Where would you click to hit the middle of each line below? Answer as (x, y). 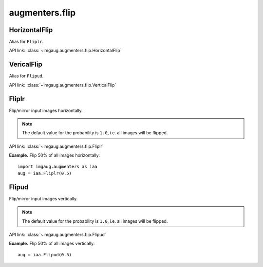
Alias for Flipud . (26, 76)
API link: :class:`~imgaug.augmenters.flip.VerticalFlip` (63, 85)
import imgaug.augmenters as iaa (57, 166)
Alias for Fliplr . (26, 42)
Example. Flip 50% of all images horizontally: (55, 155)
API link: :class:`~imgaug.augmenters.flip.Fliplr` (56, 146)
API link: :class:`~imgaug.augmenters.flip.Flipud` (58, 235)
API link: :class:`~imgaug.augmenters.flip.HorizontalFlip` (65, 51)
